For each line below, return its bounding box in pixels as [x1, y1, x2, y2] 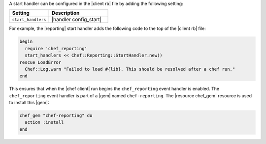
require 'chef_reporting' [25, 46, 87, 51]
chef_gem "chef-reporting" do [19, 113, 93, 118]
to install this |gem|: [9, 100, 49, 106]
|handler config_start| [51, 16, 102, 23]
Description [51, 10, 80, 17]
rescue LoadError [19, 59, 62, 65]
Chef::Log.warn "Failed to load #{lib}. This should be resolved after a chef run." [25, 66, 235, 72]
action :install [25, 119, 64, 125]
